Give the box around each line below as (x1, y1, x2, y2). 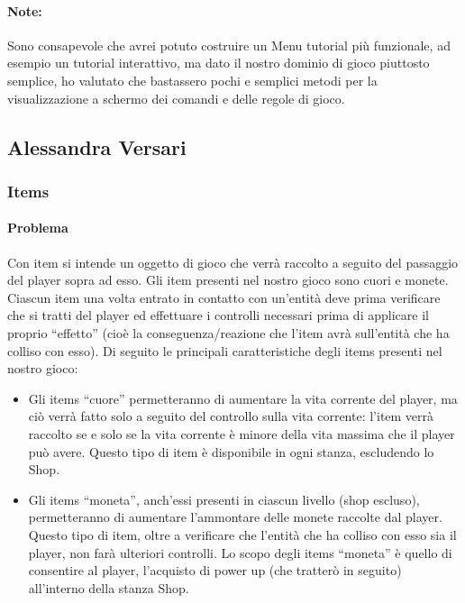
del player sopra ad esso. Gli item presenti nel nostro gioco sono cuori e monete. (7, 270, 449, 289)
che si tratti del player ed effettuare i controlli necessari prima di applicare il (7, 306, 429, 324)
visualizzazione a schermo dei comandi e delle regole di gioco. (7, 88, 345, 107)
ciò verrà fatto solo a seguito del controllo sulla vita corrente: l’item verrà (28, 407, 434, 425)
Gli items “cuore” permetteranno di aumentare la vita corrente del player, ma (28, 388, 458, 407)
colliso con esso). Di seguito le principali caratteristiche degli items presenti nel (7, 341, 442, 360)
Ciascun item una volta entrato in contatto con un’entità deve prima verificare (7, 288, 441, 306)
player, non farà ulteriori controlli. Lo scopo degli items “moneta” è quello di (28, 543, 452, 562)
